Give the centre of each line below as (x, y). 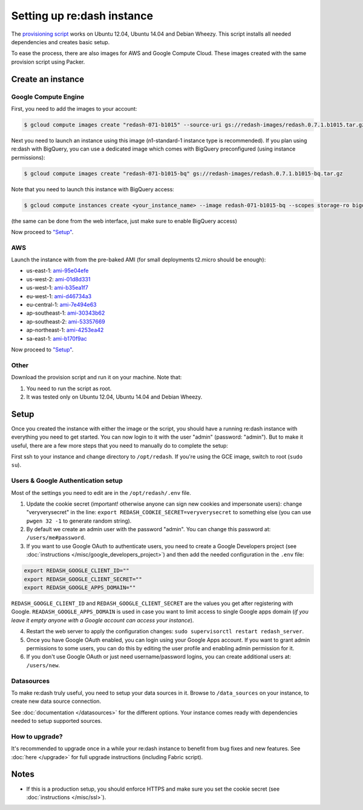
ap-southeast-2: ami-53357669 (66, 321)
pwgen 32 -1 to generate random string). (79, 521)
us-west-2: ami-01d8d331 (58, 279)
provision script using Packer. (48, 62)
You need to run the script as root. (69, 388)
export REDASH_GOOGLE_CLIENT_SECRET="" (83, 579)
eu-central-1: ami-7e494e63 (61, 305)
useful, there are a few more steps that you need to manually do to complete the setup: (119, 445)
